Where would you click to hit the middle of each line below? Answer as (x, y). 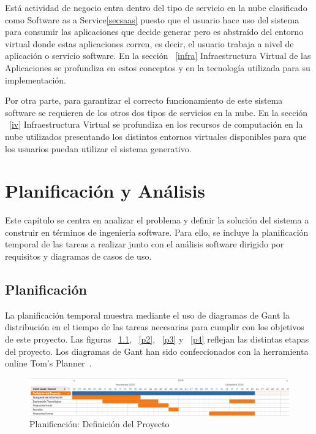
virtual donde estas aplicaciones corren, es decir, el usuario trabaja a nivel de (149, 43)
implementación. (36, 79)
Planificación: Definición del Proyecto (100, 424)
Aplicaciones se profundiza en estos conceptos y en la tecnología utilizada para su (158, 67)
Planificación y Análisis (105, 191)
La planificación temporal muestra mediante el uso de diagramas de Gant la (147, 315)
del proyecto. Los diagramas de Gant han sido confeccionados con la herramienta (157, 351)
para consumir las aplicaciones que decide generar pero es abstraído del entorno (154, 32)
